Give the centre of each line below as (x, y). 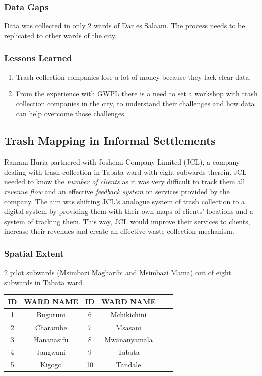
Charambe (51, 327)
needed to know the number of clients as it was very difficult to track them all (125, 181)
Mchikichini (128, 314)
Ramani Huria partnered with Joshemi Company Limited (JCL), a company (122, 162)
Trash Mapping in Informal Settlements (110, 141)
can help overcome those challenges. (71, 113)
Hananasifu (51, 339)
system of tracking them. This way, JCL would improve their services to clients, (127, 221)
